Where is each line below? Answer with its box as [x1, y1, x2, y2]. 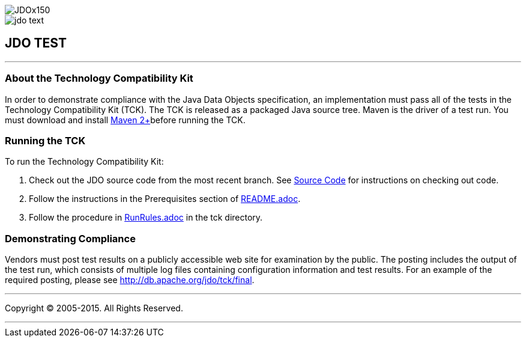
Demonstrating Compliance [5, 232, 136, 245]
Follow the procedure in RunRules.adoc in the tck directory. [29, 212, 263, 223]
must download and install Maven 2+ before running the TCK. [5, 114, 246, 125]
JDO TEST [5, 35, 67, 51]
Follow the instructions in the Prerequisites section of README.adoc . [29, 194, 301, 204]
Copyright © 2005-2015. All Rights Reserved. [5, 303, 183, 314]
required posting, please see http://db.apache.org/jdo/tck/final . [5, 275, 255, 286]
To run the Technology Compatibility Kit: [5, 156, 164, 167]
